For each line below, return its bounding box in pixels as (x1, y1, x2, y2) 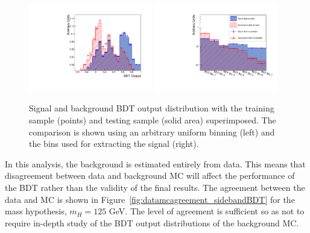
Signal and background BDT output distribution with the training (29, 102, 274, 114)
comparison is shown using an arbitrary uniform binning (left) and (29, 125, 275, 138)
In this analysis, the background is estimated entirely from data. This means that (5, 157, 306, 170)
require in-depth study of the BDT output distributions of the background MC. (5, 216, 299, 229)
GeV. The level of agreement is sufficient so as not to (109, 205, 305, 217)
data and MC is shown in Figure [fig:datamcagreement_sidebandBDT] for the (5, 193, 295, 205)
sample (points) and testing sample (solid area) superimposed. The (29, 114, 276, 126)
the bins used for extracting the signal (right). (29, 137, 199, 150)
